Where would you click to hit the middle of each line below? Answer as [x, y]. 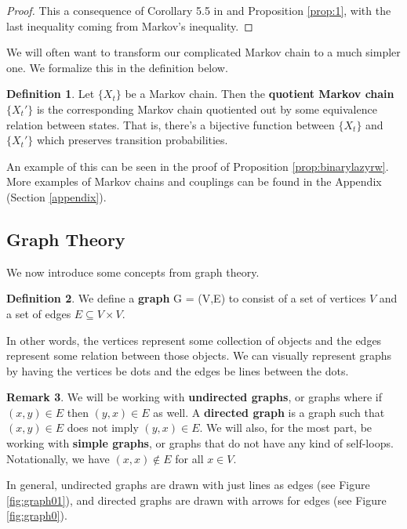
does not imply [103, 428]
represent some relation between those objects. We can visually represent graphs [199, 355]
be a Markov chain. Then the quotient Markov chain [260, 94]
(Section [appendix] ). [56, 196]
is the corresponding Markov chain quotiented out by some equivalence [207, 109]
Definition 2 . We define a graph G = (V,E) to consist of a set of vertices [186, 298]
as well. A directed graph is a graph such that [269, 412]
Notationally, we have [58, 458]
